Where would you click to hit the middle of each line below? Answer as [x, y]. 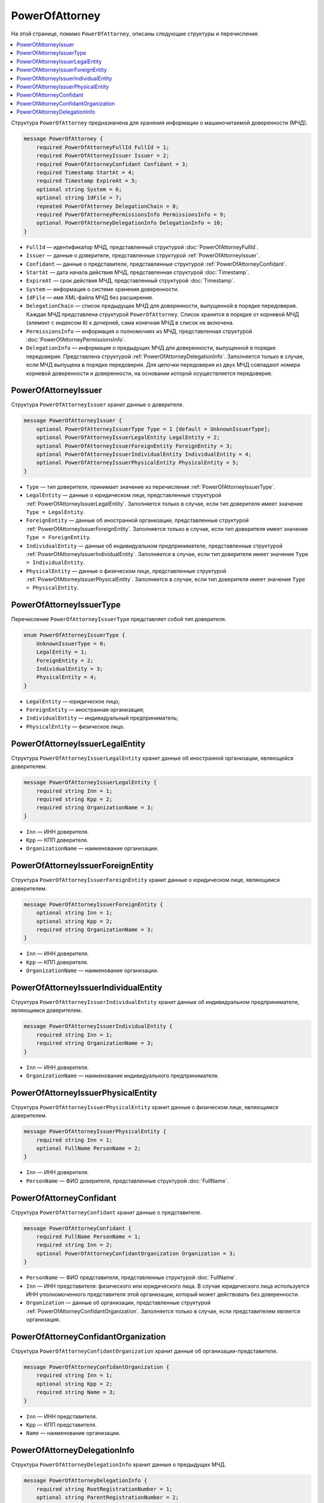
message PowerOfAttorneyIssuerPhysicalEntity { [95, 1131]
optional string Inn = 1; [74, 913]
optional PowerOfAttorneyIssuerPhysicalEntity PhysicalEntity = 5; [138, 463]
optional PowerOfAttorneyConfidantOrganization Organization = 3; [136, 1253]
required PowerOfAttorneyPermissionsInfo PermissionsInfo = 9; [131, 214]
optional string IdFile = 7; [79, 198]
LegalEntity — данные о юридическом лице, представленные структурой [124, 495]
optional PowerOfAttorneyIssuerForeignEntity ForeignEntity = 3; [134, 446]
